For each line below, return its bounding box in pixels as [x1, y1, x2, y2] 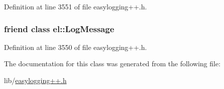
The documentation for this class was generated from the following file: [4, 58, 221, 69]
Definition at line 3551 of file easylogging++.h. [4, 1, 147, 11]
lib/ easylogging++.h [4, 75, 67, 85]
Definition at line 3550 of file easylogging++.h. [4, 42, 147, 52]
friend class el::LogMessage [4, 22, 114, 35]
